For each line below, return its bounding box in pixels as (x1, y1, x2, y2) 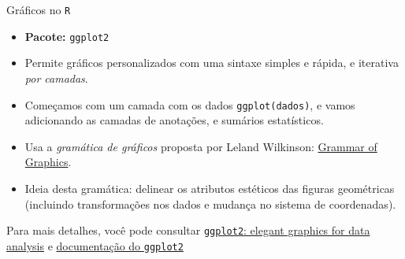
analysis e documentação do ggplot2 (6, 237, 184, 253)
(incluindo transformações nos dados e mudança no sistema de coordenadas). (24, 195, 396, 212)
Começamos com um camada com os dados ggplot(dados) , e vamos (24, 96, 355, 113)
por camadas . (24, 69, 88, 86)
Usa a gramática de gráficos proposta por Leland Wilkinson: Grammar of (24, 138, 377, 154)
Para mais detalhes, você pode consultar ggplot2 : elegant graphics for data (6, 222, 370, 239)
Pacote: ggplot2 (24, 28, 110, 44)
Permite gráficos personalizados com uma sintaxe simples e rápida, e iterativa (24, 54, 399, 71)
